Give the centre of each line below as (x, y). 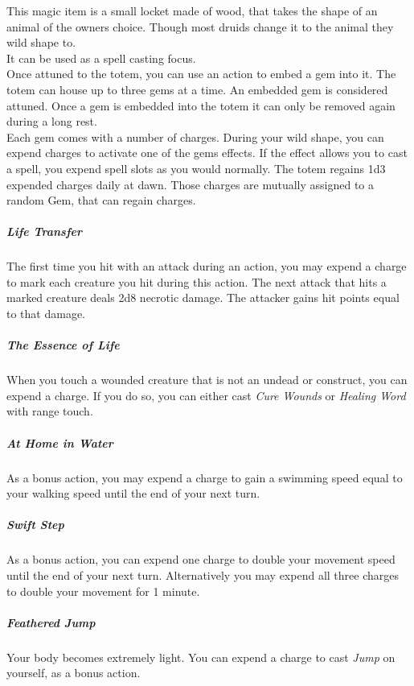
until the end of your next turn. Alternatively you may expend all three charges (203, 574)
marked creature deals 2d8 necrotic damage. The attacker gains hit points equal (203, 298)
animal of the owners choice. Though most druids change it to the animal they (200, 26)
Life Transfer (44, 231)
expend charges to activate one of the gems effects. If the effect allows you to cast (207, 153)
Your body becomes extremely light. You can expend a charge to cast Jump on (201, 657)
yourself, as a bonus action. (74, 673)
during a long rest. (52, 121)
